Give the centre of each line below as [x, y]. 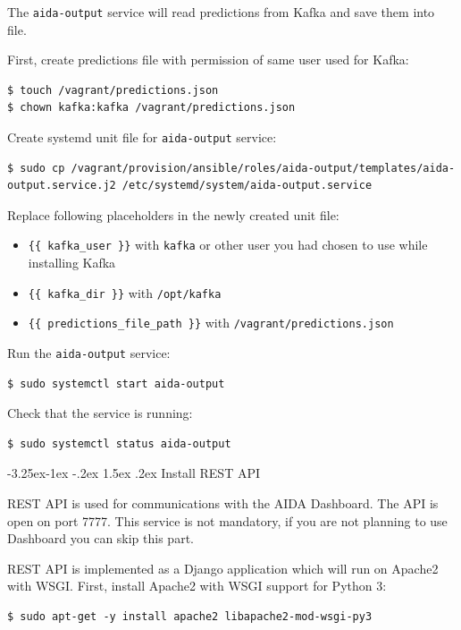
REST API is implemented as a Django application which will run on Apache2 [223, 568]
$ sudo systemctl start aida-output [116, 383]
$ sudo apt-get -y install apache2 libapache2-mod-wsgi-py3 [190, 617]
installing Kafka [72, 263]
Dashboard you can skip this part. [101, 538]
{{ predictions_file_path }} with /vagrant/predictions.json [211, 323]
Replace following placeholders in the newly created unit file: [173, 214]
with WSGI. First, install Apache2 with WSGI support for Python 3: [197, 586]
